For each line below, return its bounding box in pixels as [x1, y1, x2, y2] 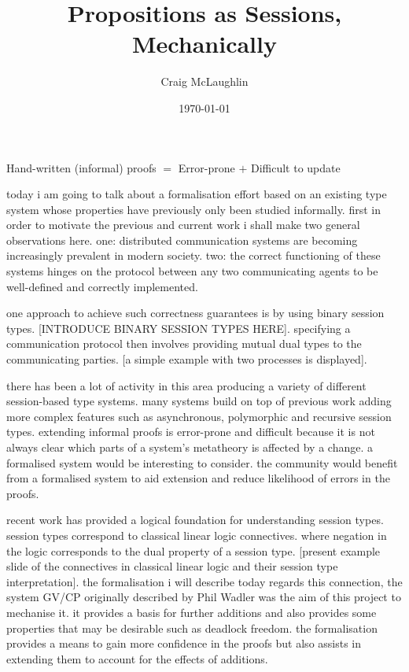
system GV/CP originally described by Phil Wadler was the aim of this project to [6, 589, 401, 605]
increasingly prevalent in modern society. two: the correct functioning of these [6, 247, 381, 264]
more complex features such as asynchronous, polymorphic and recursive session [6, 408, 392, 424]
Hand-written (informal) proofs [6, 159, 157, 175]
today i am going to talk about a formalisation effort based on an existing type [6, 186, 387, 202]
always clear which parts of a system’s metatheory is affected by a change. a [6, 439, 373, 455]
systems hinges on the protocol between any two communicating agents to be [6, 263, 378, 279]
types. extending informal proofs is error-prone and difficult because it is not [6, 423, 375, 440]
